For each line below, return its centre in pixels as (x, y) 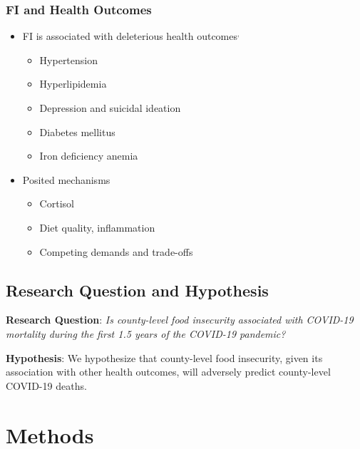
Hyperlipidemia (73, 84)
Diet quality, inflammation (97, 227)
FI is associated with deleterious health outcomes (130, 36)
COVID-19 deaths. (46, 385)
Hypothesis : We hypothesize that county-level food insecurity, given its (164, 357)
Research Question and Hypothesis (137, 290)
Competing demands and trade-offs (116, 251)
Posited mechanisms (66, 179)
